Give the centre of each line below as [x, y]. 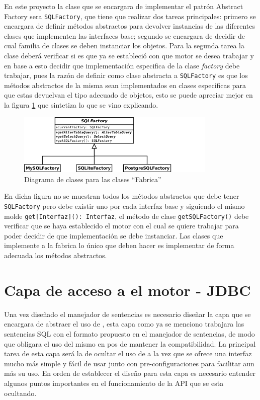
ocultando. [20, 393]
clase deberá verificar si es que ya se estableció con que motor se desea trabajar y [129, 56]
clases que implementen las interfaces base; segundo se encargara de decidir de [124, 35]
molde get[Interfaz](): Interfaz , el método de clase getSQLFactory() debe [126, 216]
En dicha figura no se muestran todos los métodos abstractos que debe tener [122, 196]
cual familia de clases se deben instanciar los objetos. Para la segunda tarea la [124, 46]
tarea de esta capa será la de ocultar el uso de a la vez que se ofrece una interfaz [128, 353]
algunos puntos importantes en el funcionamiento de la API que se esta [114, 383]
